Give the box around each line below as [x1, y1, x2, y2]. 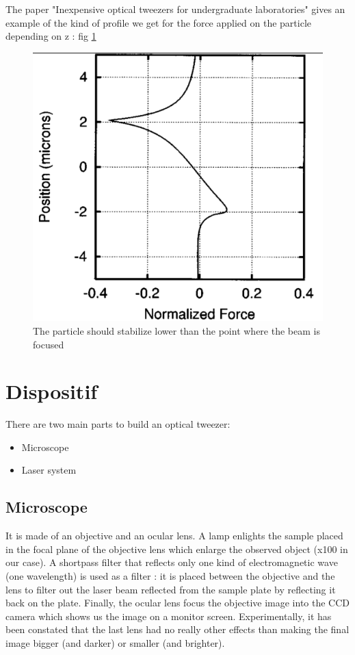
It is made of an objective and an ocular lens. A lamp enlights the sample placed [5, 528, 343, 543]
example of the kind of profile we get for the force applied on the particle [5, 15, 311, 29]
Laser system [21, 463, 77, 477]
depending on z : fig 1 [5, 29, 96, 43]
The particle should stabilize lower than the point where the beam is [33, 323, 320, 337]
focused [33, 337, 64, 351]
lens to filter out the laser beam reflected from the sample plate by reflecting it [5, 582, 336, 596]
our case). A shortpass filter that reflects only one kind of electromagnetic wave [5, 555, 338, 569]
